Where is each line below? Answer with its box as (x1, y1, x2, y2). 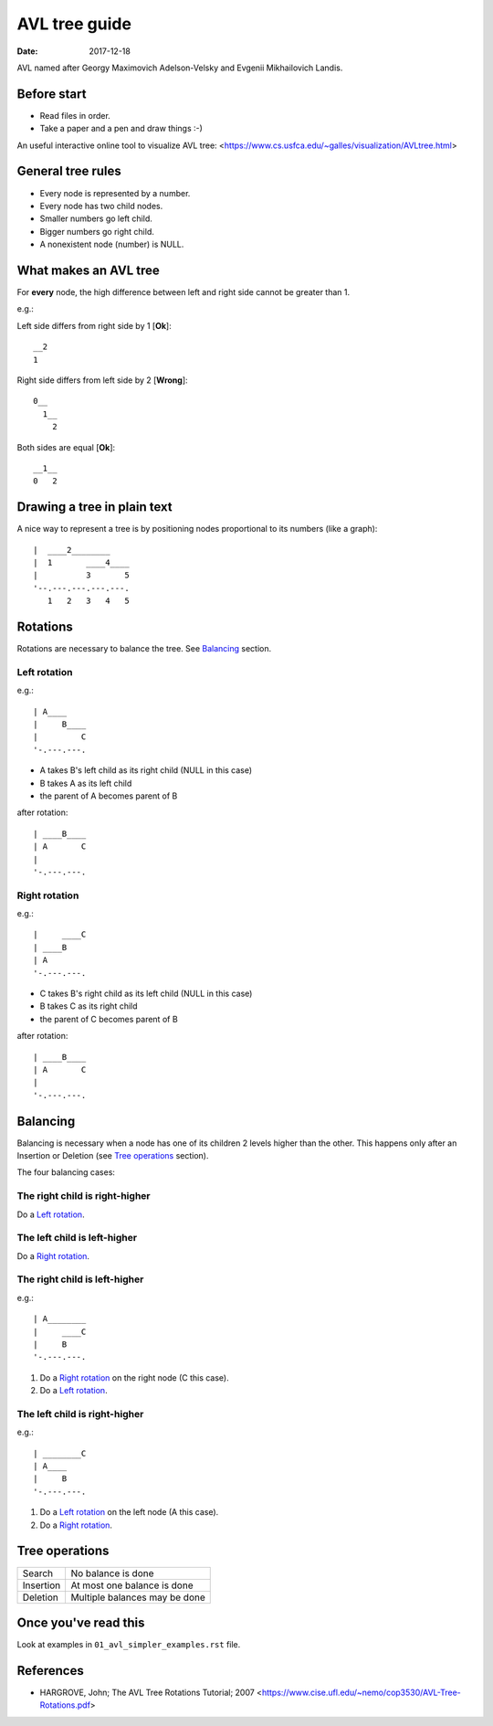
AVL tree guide (16, 14, 132, 34)
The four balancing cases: (16, 1167, 116, 1178)
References (16, 1663, 84, 1678)
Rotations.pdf (39, 1700, 91, 1710)
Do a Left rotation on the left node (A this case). (39, 1507, 219, 1518)
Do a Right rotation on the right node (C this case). (39, 1371, 230, 1383)
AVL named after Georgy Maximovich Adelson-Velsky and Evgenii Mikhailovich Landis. (16, 62, 343, 73)
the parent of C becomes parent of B (39, 1013, 178, 1024)
